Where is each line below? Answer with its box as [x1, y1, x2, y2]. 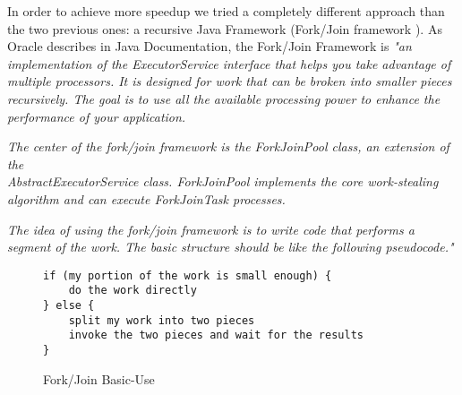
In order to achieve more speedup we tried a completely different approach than [7, 2, 445, 20]
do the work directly [68, 284, 197, 297]
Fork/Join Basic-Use [43, 369, 155, 388]
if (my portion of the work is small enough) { [43, 269, 332, 282]
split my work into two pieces [68, 313, 255, 327]
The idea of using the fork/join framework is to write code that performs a [7, 219, 415, 238]
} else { [43, 299, 95, 313]
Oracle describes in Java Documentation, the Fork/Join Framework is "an [7, 37, 412, 56]
